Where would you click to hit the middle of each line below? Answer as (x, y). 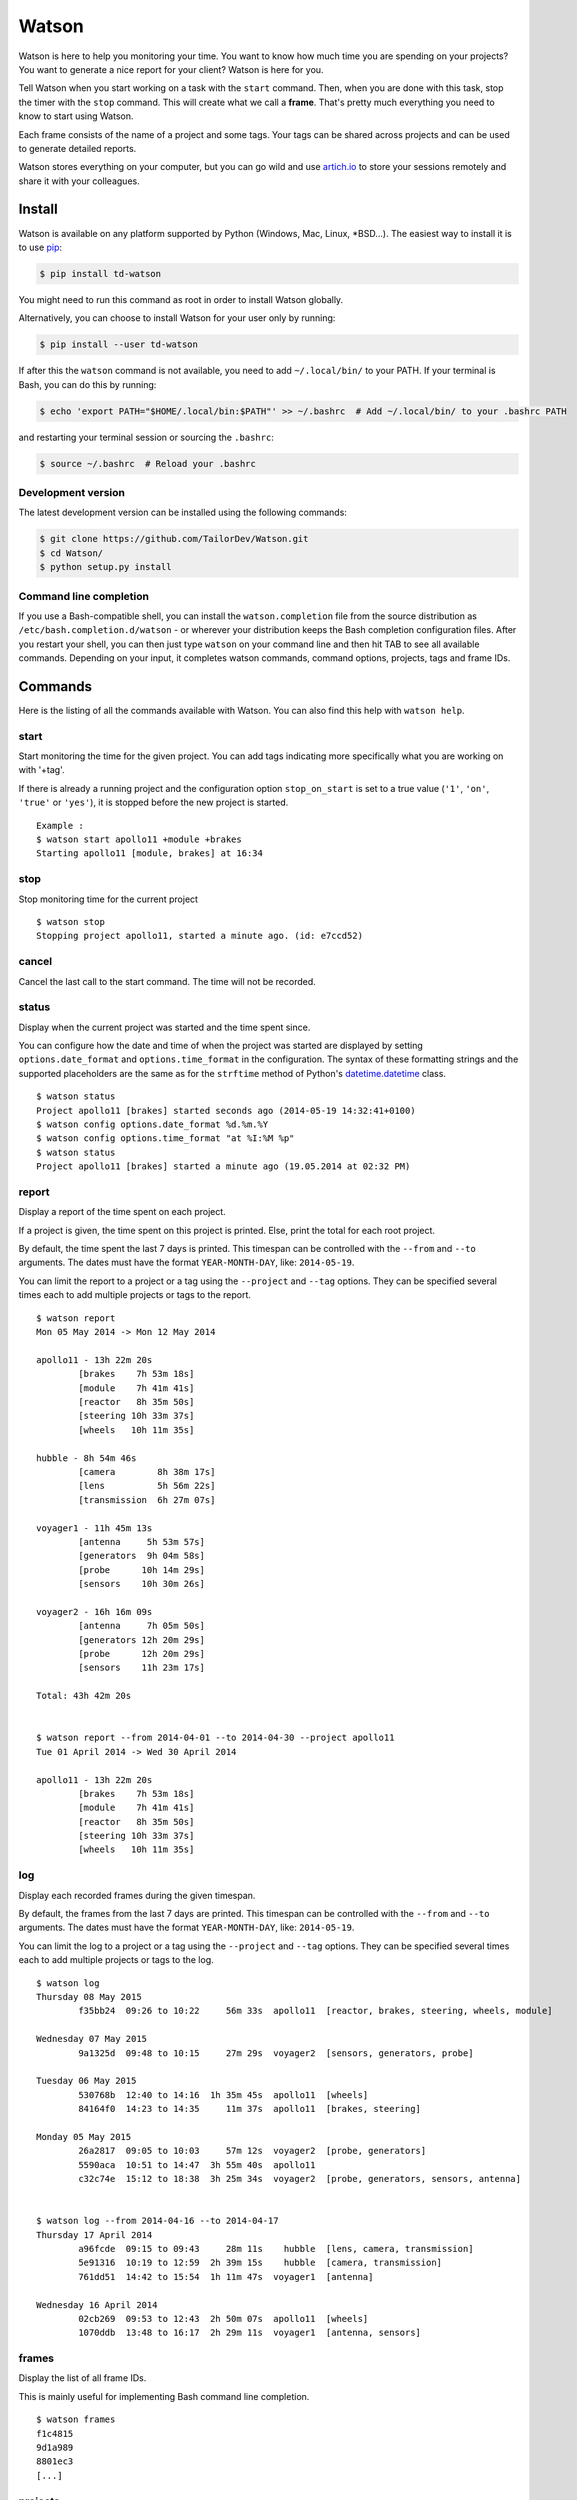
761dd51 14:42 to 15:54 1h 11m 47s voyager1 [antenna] (226, 2276)
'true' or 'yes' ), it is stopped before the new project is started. (153, 802)
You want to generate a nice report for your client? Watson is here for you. (171, 69)
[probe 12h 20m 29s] (141, 1654)
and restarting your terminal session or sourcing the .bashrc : (146, 437)
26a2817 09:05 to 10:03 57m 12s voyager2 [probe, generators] (252, 2151)
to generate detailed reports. (77, 148)
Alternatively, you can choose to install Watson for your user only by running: (177, 318)
